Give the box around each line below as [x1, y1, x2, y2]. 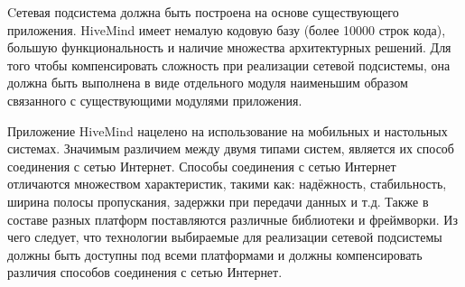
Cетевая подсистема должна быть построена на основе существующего [7, 3, 399, 21]
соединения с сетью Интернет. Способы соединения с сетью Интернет [7, 156, 396, 175]
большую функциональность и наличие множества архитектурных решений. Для [7, 38, 451, 57]
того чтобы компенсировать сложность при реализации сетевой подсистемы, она [7, 55, 451, 74]
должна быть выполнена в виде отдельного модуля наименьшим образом [7, 73, 408, 92]
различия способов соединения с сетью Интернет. [7, 263, 283, 282]
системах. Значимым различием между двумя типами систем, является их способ [7, 139, 454, 158]
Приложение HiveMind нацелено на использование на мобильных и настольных [7, 121, 448, 140]
